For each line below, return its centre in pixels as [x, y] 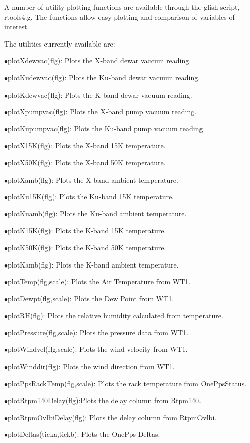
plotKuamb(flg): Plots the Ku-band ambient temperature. [97, 213]
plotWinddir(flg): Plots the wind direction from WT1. [91, 366]
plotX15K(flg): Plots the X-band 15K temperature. [87, 145]
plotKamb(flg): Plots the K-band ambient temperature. [93, 264]
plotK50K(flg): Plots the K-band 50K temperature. [87, 247]
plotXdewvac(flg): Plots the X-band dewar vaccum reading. [99, 60]
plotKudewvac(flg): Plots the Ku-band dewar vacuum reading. [104, 77]
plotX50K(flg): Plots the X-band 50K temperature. [87, 162]
